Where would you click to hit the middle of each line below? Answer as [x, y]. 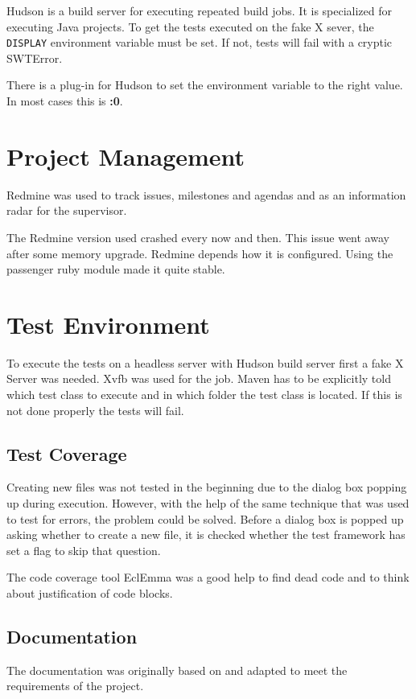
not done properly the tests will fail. [95, 410]
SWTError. [35, 58]
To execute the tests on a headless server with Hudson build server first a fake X [205, 362]
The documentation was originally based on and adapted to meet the [177, 670]
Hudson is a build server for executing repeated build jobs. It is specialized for [200, 10]
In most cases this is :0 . [65, 101]
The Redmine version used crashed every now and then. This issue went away [198, 237]
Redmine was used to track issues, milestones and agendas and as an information [206, 194]
